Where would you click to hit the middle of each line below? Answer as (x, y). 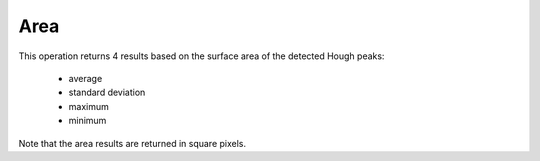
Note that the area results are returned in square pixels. (132, 143)
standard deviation (107, 92)
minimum (87, 121)
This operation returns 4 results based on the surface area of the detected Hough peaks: (201, 56)
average (85, 78)
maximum (88, 106)
